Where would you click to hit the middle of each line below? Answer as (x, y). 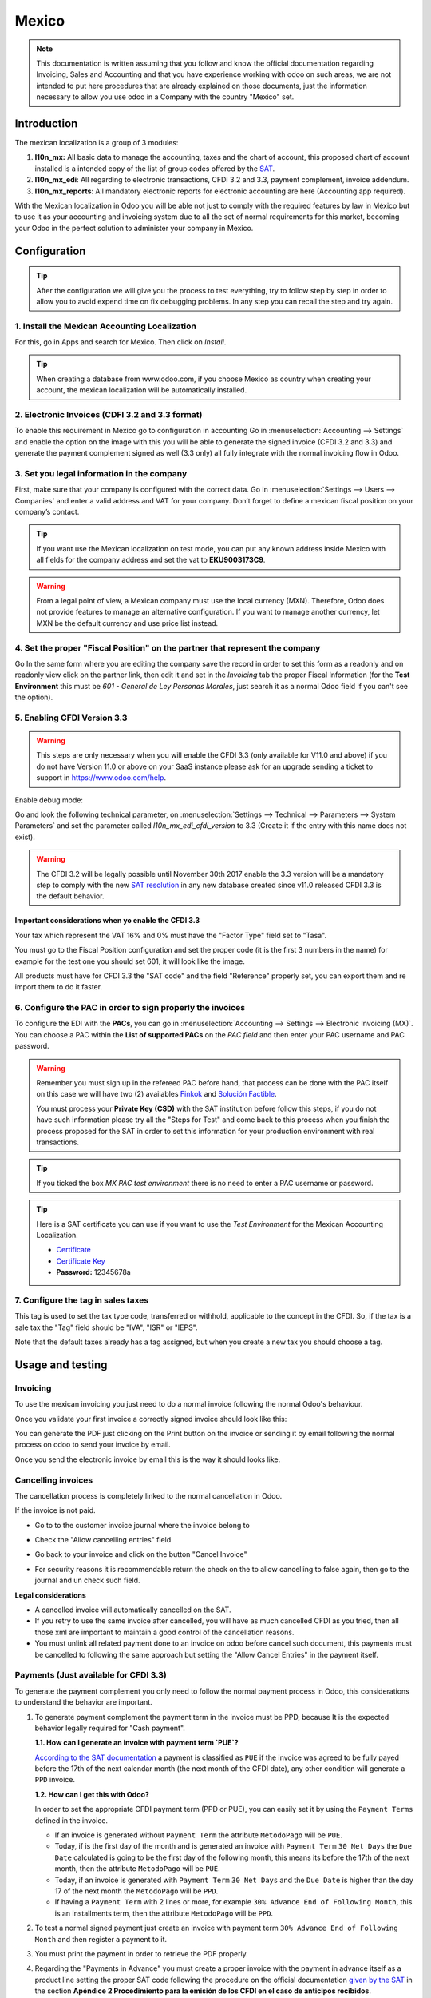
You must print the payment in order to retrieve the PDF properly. (142, 1953)
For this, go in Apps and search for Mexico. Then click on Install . (121, 342)
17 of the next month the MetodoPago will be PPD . (136, 1891)
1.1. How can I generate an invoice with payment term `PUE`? (136, 1743)
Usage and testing (61, 1365)
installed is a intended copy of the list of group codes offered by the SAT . (155, 169)
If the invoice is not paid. (55, 1510)
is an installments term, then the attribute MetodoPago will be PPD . (164, 1913)
